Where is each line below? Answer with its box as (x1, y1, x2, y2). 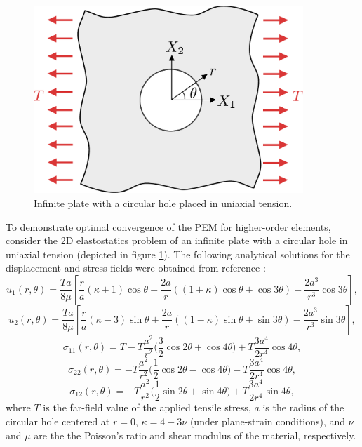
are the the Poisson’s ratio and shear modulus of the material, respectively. (34, 427, 356, 442)
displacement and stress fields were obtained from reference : (6, 260, 266, 275)
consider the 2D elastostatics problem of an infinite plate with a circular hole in (6, 233, 348, 248)
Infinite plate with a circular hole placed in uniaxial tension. (34, 195, 293, 210)
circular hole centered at (6, 413, 110, 428)
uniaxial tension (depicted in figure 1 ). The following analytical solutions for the (6, 246, 350, 261)
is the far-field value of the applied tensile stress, (43, 400, 251, 415)
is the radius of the (262, 400, 344, 415)
